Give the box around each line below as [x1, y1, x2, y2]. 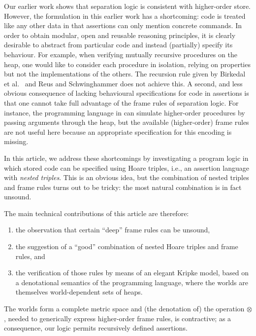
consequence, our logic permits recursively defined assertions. [4, 323, 188, 333]
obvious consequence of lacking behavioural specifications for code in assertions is [4, 88, 249, 98]
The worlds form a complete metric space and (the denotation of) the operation [4, 303, 245, 314]
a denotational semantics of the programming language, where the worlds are [15, 277, 248, 287]
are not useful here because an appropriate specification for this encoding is [4, 126, 232, 137]
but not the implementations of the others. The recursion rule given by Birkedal [4, 69, 246, 79]
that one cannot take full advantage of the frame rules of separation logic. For [4, 97, 239, 108]
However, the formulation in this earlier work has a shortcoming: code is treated [4, 10, 246, 21]
